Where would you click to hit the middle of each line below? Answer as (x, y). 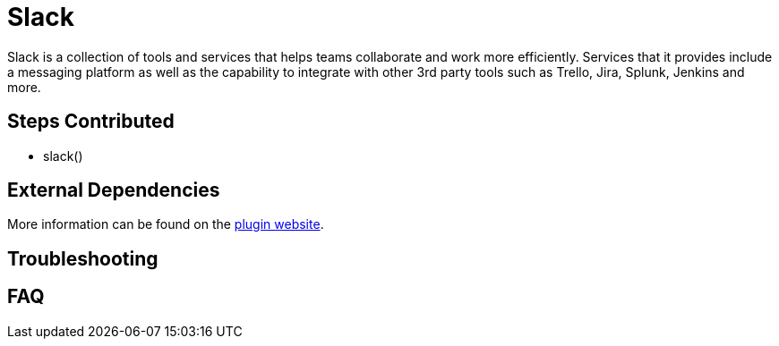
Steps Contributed (91, 122)
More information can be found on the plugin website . (166, 224)
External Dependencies (114, 190)
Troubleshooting (83, 258)
